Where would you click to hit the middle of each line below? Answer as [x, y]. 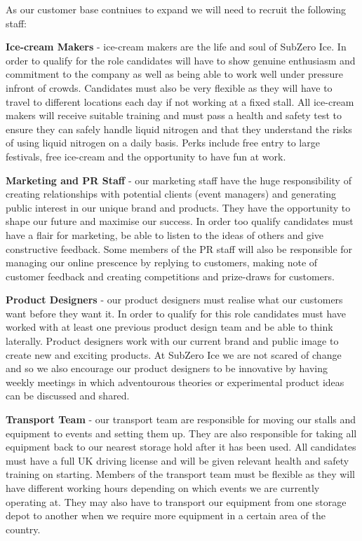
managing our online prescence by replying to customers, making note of [162, 262]
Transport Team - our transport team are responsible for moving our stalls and [181, 419]
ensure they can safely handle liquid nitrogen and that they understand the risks [179, 129]
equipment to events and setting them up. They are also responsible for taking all [181, 433]
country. [23, 529]
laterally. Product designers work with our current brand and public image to [172, 341]
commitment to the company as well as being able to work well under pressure [175, 74]
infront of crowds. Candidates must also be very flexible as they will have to [169, 87]
